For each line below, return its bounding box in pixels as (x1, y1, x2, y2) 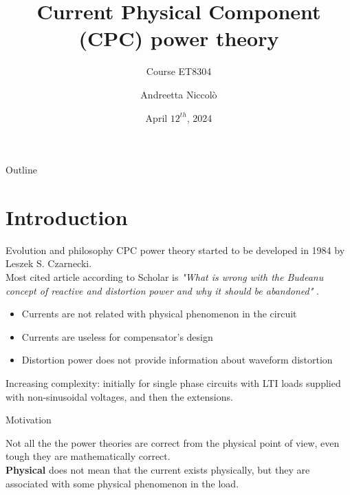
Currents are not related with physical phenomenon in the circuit (21, 306, 297, 321)
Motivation (6, 412, 52, 427)
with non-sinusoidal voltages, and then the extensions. (6, 389, 233, 403)
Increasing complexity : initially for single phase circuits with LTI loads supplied (6, 375, 341, 390)
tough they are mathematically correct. (6, 449, 171, 463)
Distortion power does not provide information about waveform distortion (21, 352, 333, 367)
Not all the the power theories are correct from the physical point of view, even (6, 435, 340, 450)
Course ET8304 (146, 64, 212, 78)
